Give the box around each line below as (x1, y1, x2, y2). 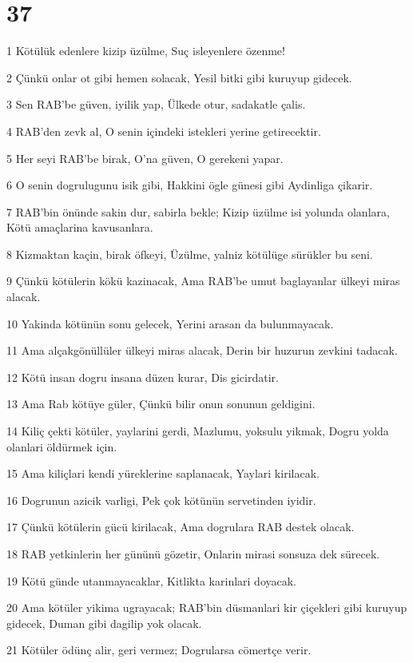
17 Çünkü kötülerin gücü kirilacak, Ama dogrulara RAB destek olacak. (6, 518, 355, 535)
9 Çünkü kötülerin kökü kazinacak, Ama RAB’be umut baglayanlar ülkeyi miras (6, 272, 400, 289)
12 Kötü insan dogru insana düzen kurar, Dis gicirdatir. (6, 368, 279, 385)
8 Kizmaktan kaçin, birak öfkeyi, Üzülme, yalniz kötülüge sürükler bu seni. (6, 245, 373, 262)
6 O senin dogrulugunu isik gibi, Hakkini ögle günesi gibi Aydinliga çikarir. (6, 177, 373, 193)
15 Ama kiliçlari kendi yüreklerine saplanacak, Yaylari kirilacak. (6, 465, 320, 482)
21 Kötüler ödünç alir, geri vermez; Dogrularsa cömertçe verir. (6, 641, 312, 658)
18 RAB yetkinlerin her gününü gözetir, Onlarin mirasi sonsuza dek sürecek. (6, 546, 380, 562)
